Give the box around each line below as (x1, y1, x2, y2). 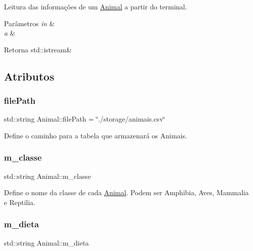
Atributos (4, 68, 54, 84)
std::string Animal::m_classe (4, 170, 91, 181)
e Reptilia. (4, 197, 36, 207)
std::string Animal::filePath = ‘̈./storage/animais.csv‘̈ (4, 114, 165, 124)
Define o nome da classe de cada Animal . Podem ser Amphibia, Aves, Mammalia (4, 187, 249, 198)
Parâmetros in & (4, 18, 55, 28)
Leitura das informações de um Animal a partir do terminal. (4, 1, 187, 11)
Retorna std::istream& (4, 44, 72, 54)
